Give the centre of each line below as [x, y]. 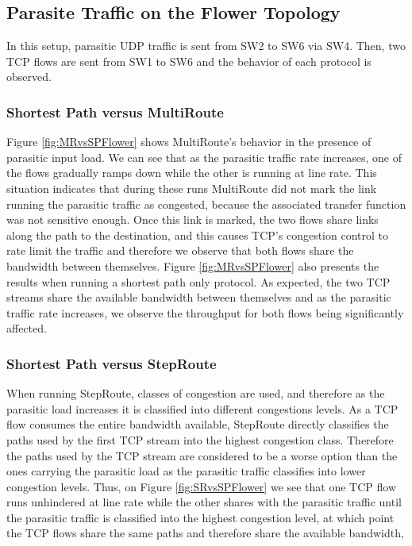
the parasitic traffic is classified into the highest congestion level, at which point [200, 517]
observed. [29, 77]
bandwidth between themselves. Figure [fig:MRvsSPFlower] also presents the [193, 265]
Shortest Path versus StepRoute [112, 363]
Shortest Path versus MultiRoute [115, 112]
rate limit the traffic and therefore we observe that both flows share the [180, 250]
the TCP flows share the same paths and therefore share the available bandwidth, [205, 533]
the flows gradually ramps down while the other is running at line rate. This [192, 173]
